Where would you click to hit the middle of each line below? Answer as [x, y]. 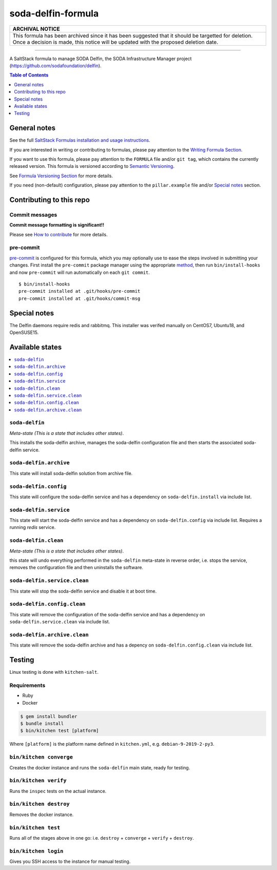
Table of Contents [29, 75]
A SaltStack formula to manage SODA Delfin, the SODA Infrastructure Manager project [101, 59]
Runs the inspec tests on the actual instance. [58, 791]
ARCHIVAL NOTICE [36, 29]
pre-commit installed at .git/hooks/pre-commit [80, 291]
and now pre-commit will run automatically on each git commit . [80, 272]
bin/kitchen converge [41, 757]
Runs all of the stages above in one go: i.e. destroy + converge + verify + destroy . [102, 838]
